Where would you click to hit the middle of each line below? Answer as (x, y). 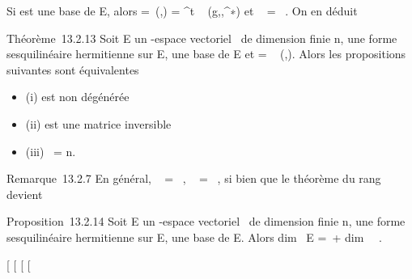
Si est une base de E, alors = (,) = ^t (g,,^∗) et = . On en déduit (182, 11)
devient (25, 194)
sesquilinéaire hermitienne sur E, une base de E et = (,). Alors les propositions (206, 54)
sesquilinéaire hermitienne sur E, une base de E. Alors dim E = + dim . (194, 237)
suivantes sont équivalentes (73, 69)
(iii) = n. (51, 151)
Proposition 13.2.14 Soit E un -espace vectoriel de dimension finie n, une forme (206, 221)
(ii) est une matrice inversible (98, 123)
